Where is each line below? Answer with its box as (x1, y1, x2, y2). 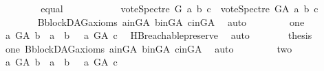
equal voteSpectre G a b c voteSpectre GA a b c (41, 1, 318, 15)
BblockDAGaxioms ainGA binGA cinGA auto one (37, 14, 305, 29)
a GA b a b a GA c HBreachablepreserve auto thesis (5, 28, 312, 42)
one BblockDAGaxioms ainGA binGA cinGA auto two (5, 41, 292, 55)
